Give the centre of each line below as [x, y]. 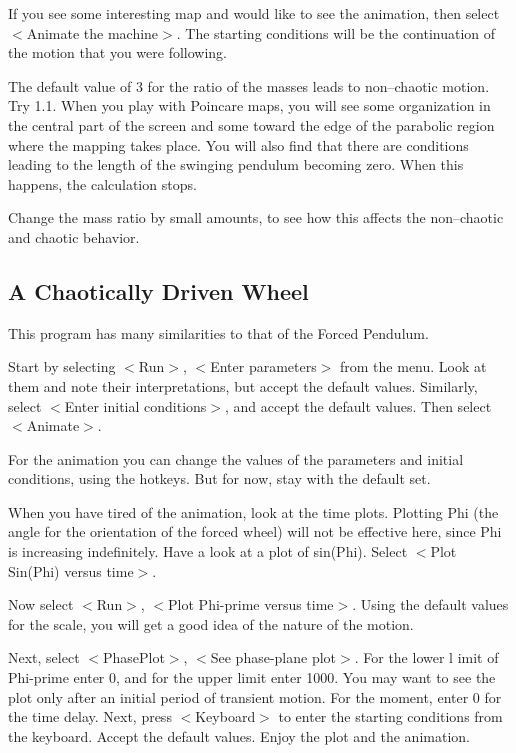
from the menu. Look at [413, 366]
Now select [41, 604]
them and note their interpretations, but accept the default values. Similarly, [243, 385]
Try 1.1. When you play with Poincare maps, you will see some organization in [249, 105]
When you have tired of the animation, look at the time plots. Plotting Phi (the [253, 511]
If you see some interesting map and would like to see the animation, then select [254, 13]
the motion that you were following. [117, 52]
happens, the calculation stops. [102, 183]
